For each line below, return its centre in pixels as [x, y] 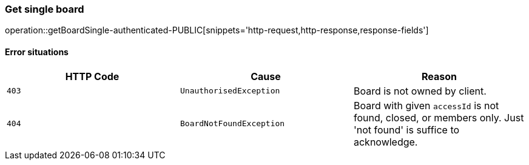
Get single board [45, 9]
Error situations [37, 52]
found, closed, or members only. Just [439, 117]
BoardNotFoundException [232, 124]
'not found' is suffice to [406, 130]
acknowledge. [386, 142]
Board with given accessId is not [426, 105]
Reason [439, 76]
